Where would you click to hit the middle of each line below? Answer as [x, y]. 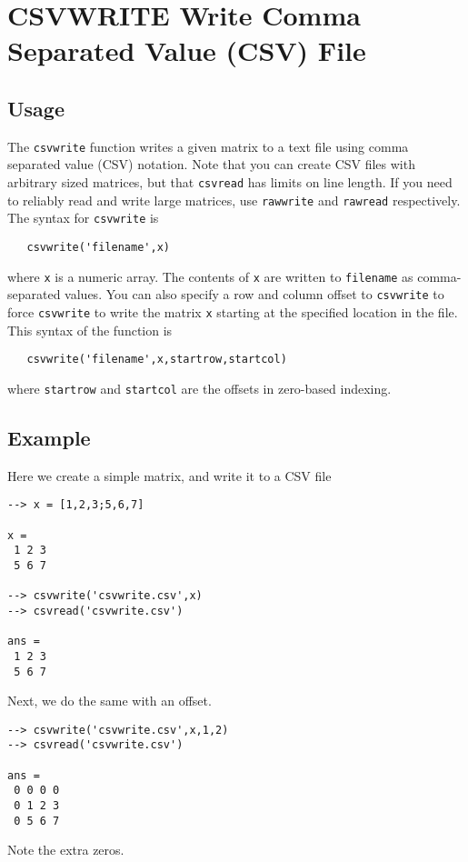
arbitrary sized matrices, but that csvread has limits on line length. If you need [230, 182]
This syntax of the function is [90, 330]
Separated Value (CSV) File [187, 50]
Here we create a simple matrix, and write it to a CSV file [169, 475]
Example [49, 437]
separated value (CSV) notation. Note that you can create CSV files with [211, 164]
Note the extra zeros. [66, 850]
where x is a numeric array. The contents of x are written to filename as [210, 276]
